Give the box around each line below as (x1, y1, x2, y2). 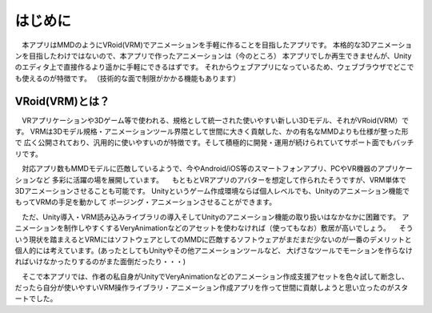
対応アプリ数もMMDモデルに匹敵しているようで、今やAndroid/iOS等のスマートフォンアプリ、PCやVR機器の (21, 164, 378, 174)
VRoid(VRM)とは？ (14, 94, 110, 108)
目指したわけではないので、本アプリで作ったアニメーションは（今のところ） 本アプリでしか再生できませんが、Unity (28, 50, 412, 60)
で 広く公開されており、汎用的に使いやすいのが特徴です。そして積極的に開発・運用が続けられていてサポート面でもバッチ (14, 138, 414, 147)
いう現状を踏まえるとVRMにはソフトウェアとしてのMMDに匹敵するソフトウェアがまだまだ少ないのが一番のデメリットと (14, 235, 412, 244)
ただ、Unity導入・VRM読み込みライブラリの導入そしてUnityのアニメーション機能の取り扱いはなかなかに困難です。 (21, 212, 401, 222)
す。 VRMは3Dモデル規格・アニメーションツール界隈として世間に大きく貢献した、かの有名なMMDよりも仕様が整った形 (14, 126, 409, 136)
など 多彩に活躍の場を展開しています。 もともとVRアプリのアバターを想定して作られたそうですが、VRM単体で (35, 175, 407, 184)
